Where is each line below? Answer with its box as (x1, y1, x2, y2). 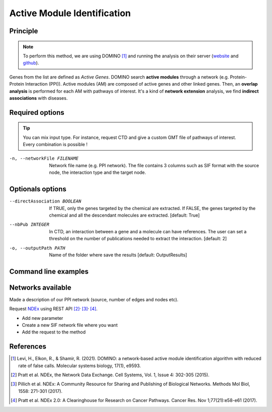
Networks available (9, 283, 72, 292)
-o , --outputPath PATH (9, 245, 65, 251)
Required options (9, 108, 65, 117)
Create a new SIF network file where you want (22, 322, 118, 328)
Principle (9, 27, 38, 35)
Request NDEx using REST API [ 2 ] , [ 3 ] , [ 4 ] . (9, 305, 98, 312)
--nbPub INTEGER (9, 222, 50, 228)
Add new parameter (22, 315, 63, 321)
